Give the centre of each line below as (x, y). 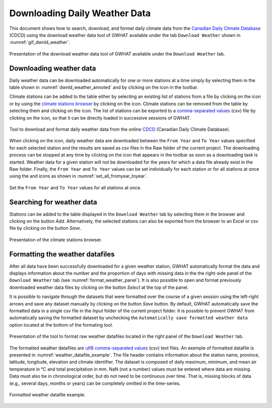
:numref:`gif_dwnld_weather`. (40, 42)
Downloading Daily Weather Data (80, 13)
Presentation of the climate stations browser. (56, 239)
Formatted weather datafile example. (47, 394)
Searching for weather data (53, 202)
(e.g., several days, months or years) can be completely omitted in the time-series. (95, 383)
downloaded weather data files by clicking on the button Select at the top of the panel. (99, 287)
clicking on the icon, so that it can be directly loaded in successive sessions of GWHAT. (100, 118)
